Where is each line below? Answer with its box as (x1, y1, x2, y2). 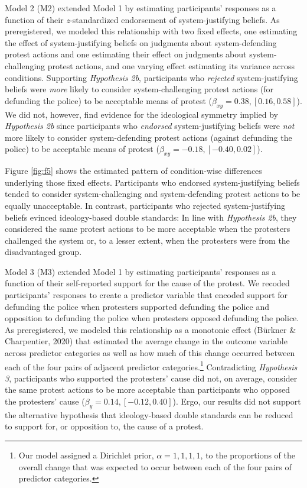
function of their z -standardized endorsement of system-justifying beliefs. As (5, 13, 280, 25)
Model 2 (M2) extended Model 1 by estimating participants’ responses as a (5, 2, 276, 14)
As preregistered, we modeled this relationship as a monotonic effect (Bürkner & (5, 323, 296, 335)
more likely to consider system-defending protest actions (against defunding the (5, 131, 292, 143)
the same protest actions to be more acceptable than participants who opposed (5, 383, 290, 396)
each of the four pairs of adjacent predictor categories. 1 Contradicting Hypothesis (5, 358, 298, 373)
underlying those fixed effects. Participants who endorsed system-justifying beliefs (5, 176, 300, 188)
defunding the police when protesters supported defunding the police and (5, 300, 270, 312)
